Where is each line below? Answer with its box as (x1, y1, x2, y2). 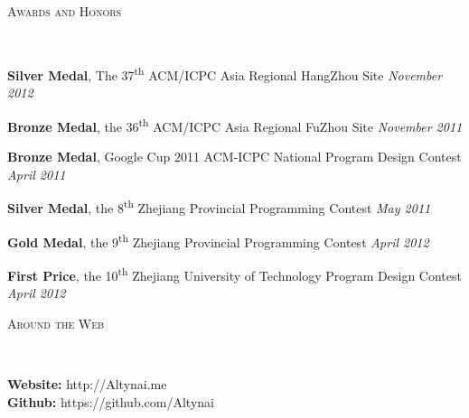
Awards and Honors (7, 2, 122, 20)
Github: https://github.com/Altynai (7, 392, 214, 411)
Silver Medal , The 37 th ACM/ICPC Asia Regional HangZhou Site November (7, 63, 443, 84)
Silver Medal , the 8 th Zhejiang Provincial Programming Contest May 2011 (7, 196, 431, 218)
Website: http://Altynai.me (7, 375, 167, 393)
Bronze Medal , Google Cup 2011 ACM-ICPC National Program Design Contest (7, 147, 462, 166)
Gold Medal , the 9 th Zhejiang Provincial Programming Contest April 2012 (7, 229, 429, 251)
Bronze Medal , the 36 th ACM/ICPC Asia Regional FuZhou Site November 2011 (7, 115, 463, 135)
